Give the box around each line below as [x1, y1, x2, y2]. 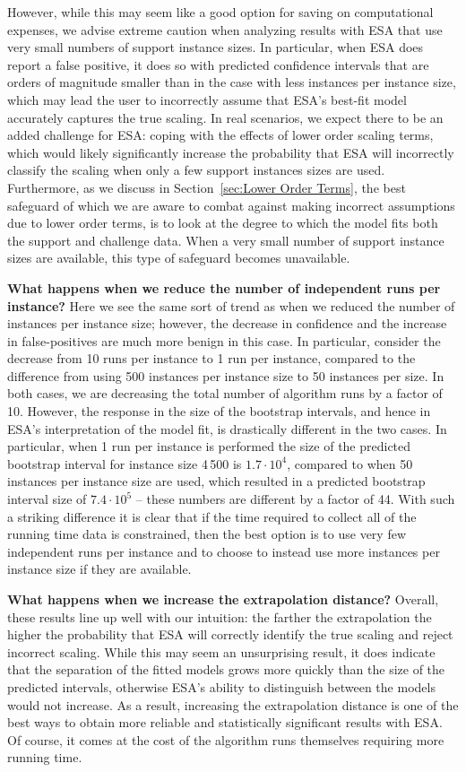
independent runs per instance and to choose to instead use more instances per [7, 542, 440, 560]
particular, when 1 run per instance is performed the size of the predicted [7, 437, 411, 455]
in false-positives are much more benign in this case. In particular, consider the [7, 331, 441, 350]
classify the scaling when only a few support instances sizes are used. [7, 160, 385, 179]
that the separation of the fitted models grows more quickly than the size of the [7, 660, 445, 679]
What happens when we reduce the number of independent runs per [7, 278, 441, 297]
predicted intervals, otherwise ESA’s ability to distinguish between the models [7, 677, 436, 696]
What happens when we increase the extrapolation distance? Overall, [7, 590, 439, 608]
